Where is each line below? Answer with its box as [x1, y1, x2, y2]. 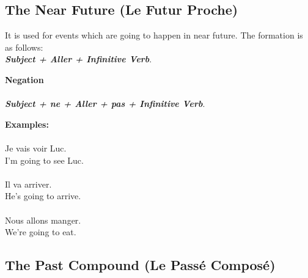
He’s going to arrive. [5, 189, 81, 202]
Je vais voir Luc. [5, 141, 67, 154]
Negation [5, 73, 44, 86]
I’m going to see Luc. [5, 153, 84, 166]
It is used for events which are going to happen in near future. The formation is [5, 29, 303, 42]
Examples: [5, 117, 49, 130]
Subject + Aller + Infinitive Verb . [5, 53, 152, 65]
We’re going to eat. [5, 225, 76, 238]
